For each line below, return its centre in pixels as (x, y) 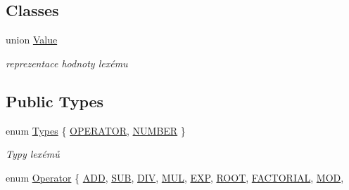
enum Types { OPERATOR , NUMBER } (96, 130)
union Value (32, 40)
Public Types (55, 101)
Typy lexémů (33, 154)
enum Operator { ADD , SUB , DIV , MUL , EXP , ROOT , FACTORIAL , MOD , (175, 177)
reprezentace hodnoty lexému (67, 63)
